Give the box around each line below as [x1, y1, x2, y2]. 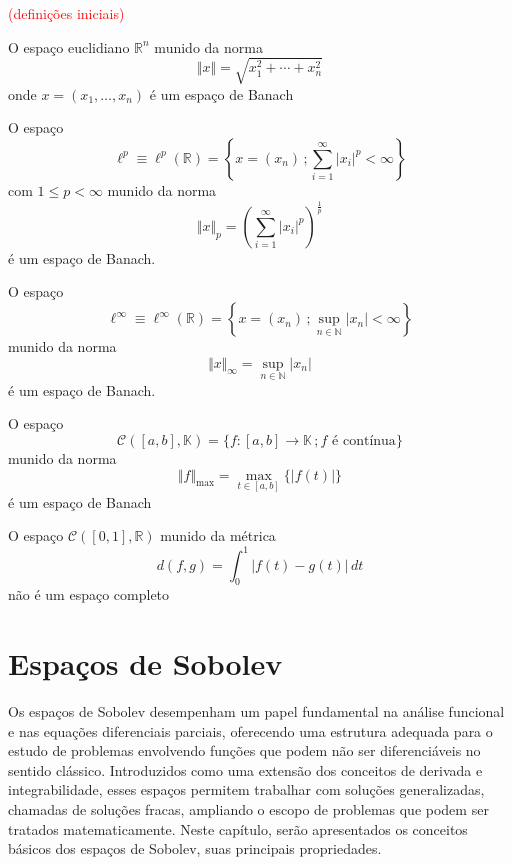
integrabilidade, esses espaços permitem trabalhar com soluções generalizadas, [8, 779, 485, 800]
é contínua [332, 434, 396, 449]
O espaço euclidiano [8, 36, 130, 57]
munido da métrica [160, 525, 276, 546]
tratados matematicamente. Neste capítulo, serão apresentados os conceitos [8, 818, 468, 839]
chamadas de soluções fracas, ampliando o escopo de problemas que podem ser [8, 799, 489, 820]
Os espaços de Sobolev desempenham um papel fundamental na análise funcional [8, 701, 505, 722]
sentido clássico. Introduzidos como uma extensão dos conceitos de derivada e [8, 759, 483, 780]
